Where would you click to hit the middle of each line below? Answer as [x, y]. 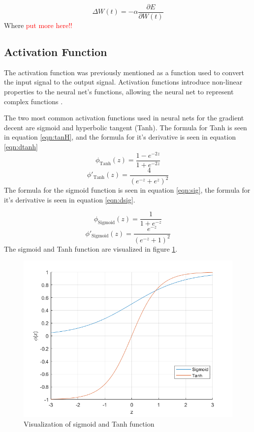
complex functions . [33, 101]
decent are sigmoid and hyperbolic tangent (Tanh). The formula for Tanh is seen [126, 127]
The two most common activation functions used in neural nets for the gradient [124, 118]
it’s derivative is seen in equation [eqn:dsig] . [70, 199]
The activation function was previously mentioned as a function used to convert [124, 72]
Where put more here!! [38, 25]
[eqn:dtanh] [21, 147]
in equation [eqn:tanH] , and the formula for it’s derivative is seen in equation [120, 137]
